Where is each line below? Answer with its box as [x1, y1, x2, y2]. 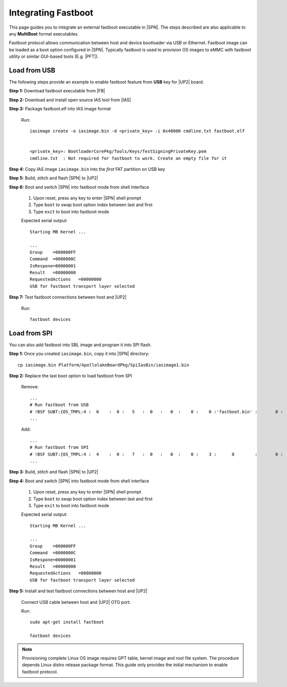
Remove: [21, 384, 39, 390]
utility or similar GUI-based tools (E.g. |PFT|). [9, 53, 99, 59]
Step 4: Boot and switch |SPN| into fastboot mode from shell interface [9, 478, 149, 484]
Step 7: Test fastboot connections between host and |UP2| [9, 294, 127, 300]
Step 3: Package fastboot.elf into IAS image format [9, 106, 111, 112]
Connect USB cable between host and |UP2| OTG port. [21, 599, 131, 605]
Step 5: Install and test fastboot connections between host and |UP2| [9, 588, 148, 594]
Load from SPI [9, 329, 53, 337]
